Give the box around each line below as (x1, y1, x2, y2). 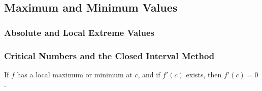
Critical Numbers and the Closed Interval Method (4, 49, 215, 62)
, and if (138, 69, 160, 79)
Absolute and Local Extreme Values (4, 26, 154, 38)
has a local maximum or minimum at (17, 69, 133, 79)
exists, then (186, 69, 222, 79)
